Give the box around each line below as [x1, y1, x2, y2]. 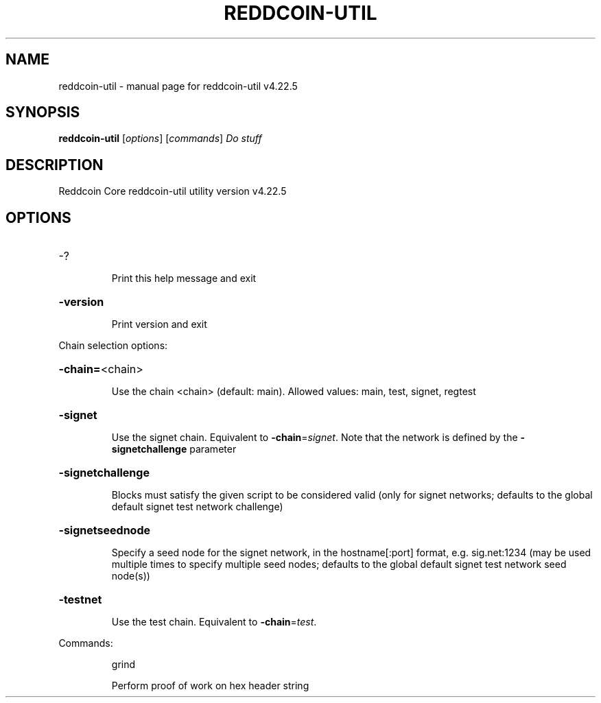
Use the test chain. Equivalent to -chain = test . [111, 616, 317, 628]
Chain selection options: [58, 339, 168, 352]
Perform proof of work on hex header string [111, 680, 309, 692]
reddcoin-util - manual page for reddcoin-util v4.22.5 [58, 80, 298, 92]
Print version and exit [111, 318, 207, 331]
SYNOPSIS [5, 104, 80, 121]
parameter [189, 443, 237, 455]
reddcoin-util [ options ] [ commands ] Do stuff [58, 132, 262, 145]
